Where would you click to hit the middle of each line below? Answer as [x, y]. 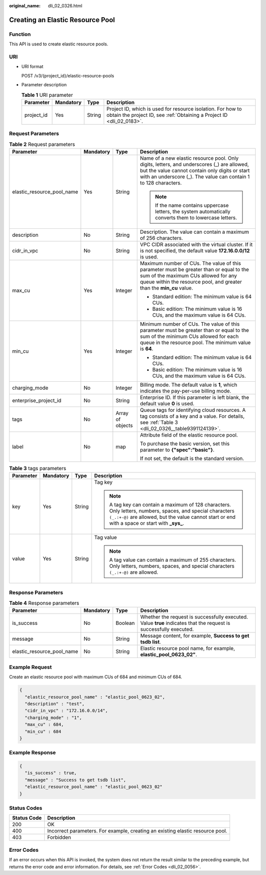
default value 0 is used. [167, 403]
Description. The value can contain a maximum [195, 232]
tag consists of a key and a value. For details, [192, 416]
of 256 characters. [162, 238]
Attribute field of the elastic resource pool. [189, 435]
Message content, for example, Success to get [195, 636]
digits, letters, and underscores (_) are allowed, [195, 164]
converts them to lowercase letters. [196, 218]
